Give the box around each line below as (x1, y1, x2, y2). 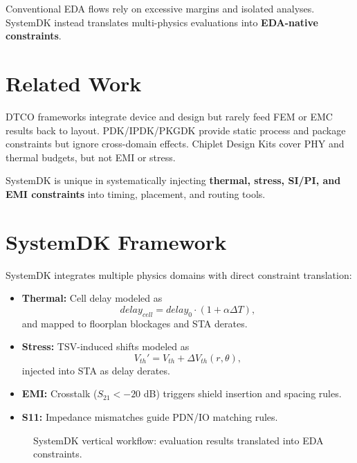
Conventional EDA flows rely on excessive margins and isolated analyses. (6, 1, 315, 15)
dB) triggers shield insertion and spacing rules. (143, 386, 342, 401)
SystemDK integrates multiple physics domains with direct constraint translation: (6, 267, 352, 282)
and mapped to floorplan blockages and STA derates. (21, 316, 248, 330)
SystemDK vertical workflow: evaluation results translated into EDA (33, 433, 324, 447)
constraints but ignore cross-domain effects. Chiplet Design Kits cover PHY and (6, 136, 345, 151)
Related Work (6, 69, 142, 97)
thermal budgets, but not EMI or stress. (6, 149, 176, 164)
